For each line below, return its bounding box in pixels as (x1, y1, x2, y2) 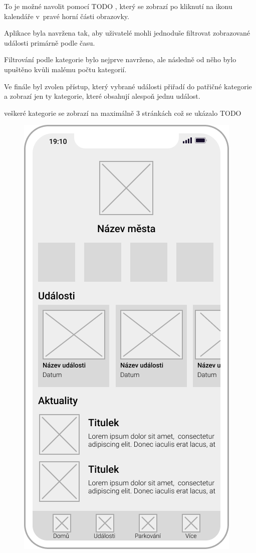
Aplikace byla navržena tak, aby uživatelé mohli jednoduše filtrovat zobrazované (4, 28, 250, 38)
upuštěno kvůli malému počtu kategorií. (4, 64, 127, 74)
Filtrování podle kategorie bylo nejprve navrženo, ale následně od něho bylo (4, 54, 236, 65)
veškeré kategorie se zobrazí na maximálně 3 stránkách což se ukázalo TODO (4, 107, 241, 118)
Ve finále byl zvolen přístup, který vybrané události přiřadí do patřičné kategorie (4, 81, 252, 91)
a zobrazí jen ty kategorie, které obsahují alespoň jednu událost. (4, 91, 200, 101)
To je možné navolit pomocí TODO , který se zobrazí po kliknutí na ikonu (4, 1, 232, 11)
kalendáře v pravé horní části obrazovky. (4, 11, 129, 21)
